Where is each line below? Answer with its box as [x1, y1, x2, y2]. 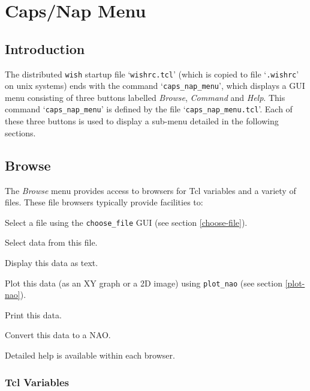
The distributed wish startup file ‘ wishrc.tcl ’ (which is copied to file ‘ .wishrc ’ [5, 67, 299, 80]
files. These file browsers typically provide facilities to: [5, 196, 203, 208]
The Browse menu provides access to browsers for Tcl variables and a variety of [5, 184, 296, 196]
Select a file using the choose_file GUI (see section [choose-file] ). [5, 216, 248, 228]
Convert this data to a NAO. [5, 329, 111, 341]
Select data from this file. [5, 236, 98, 249]
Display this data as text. [5, 256, 98, 268]
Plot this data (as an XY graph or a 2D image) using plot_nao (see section [5, 276, 282, 289]
